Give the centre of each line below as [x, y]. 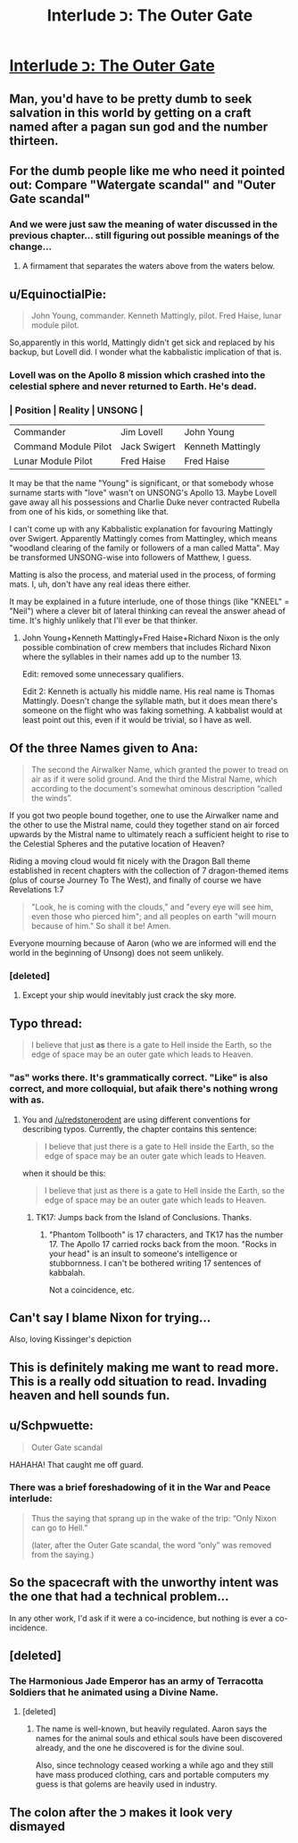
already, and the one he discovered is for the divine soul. [140, 1748]
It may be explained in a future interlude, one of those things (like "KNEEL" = [149, 602]
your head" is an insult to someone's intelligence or [143, 1253]
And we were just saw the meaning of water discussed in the [144, 224]
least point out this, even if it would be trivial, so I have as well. [137, 720]
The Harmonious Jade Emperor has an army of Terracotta [137, 1680]
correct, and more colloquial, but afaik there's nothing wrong [144, 1089]
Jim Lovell [141, 432]
